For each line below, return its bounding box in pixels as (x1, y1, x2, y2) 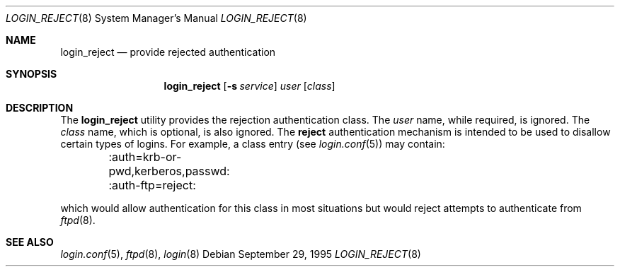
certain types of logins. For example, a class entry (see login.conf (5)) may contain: (60, 138, 445, 150)
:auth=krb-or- (108, 150, 182, 164)
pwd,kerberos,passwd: (108, 164, 230, 178)
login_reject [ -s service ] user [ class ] (163, 80, 335, 92)
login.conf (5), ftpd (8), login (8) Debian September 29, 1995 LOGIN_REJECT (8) (60, 248, 421, 260)
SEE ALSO (6, 236, 54, 248)
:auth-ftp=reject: (108, 178, 196, 192)
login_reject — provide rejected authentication (60, 46, 276, 58)
